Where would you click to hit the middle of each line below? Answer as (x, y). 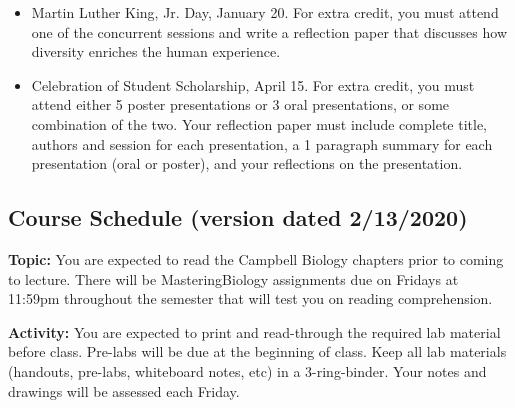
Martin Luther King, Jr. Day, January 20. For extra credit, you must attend (265, 12)
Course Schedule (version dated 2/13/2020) (238, 217)
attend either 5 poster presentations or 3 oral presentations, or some (240, 104)
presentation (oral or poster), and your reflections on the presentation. (247, 163)
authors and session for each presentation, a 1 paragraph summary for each (262, 143)
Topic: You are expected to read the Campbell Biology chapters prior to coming (256, 258)
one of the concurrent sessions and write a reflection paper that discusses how (269, 31)
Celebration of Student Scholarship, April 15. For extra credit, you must (253, 84)
